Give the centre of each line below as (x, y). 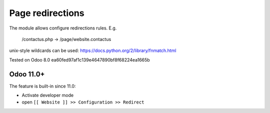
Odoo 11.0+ (27, 74)
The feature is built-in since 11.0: (42, 86)
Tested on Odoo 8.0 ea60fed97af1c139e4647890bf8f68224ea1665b (79, 59)
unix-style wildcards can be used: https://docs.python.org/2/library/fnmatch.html (93, 50)
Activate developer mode (48, 95)
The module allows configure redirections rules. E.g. (63, 28)
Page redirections (47, 13)
